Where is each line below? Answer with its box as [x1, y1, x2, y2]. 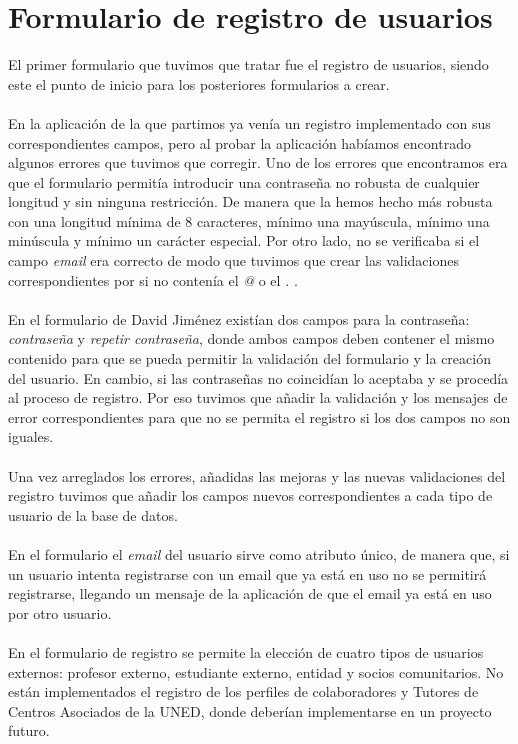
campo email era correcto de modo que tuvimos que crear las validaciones [8, 250, 459, 271]
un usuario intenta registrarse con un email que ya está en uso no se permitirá [8, 563, 487, 584]
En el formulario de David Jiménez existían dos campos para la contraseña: [8, 308, 470, 329]
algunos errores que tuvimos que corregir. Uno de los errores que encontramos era [8, 152, 508, 173]
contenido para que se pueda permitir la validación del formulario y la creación [8, 348, 491, 369]
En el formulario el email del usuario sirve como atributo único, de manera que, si [8, 543, 510, 564]
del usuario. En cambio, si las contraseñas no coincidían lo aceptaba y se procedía [8, 367, 509, 388]
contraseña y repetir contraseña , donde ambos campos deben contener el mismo [8, 328, 495, 349]
